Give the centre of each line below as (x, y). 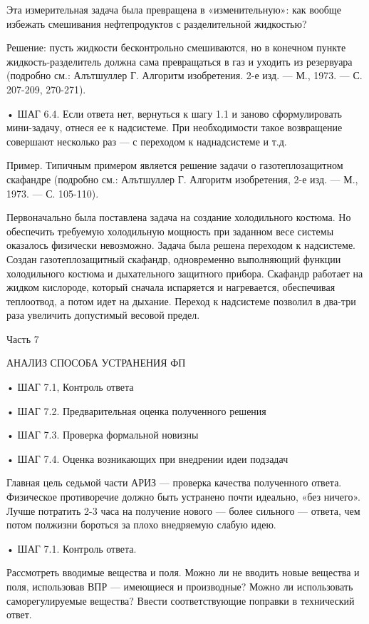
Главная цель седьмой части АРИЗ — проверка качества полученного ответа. (174, 482)
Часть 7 (23, 338)
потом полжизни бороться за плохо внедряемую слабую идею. (141, 525)
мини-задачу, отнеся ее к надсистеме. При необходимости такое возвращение (175, 127)
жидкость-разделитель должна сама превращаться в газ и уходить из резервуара (180, 61)
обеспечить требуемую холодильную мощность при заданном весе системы (170, 231)
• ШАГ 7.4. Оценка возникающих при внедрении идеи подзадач (147, 458)
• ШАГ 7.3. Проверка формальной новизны (103, 435)
